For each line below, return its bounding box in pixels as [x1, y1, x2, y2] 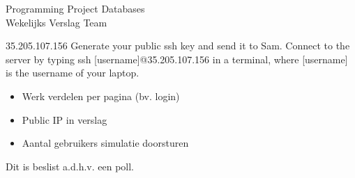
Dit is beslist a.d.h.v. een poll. [6, 159, 135, 173]
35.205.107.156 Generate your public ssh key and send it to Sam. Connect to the [6, 38, 350, 53]
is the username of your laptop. [6, 65, 139, 80]
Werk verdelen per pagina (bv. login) [22, 88, 180, 103]
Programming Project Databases [6, 1, 145, 15]
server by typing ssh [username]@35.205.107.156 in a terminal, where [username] [6, 51, 348, 66]
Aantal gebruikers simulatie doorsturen [22, 136, 189, 150]
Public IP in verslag [22, 112, 107, 127]
